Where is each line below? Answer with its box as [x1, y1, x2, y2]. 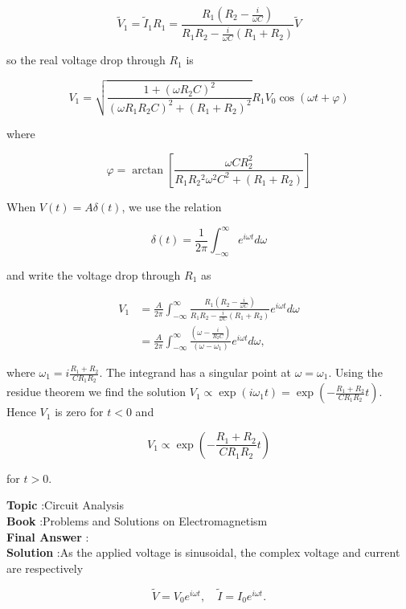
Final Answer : [6, 528, 89, 545]
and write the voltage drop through [6, 266, 181, 283]
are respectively [6, 559, 84, 576]
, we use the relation [121, 198, 222, 215]
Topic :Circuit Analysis [6, 497, 125, 513]
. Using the [328, 364, 383, 381]
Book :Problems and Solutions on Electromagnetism [6, 513, 268, 529]
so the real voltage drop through [6, 51, 166, 68]
